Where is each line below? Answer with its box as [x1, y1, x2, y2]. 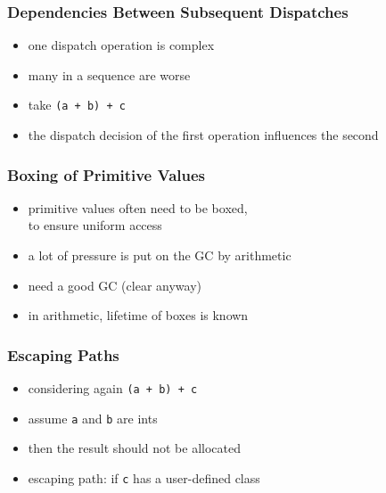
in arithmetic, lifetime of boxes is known [28, 306, 249, 325]
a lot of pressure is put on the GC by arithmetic [28, 246, 292, 265]
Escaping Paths [7, 343, 119, 366]
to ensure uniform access [28, 216, 162, 234]
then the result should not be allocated [28, 439, 242, 457]
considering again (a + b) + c [28, 379, 198, 398]
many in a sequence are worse [28, 65, 191, 84]
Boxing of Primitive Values [7, 163, 206, 185]
